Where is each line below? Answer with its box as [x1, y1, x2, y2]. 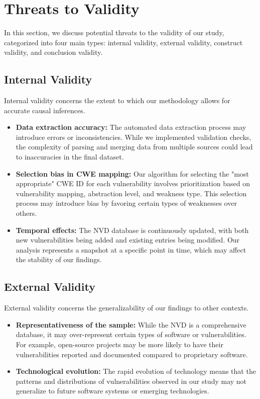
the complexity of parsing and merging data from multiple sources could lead [16, 141, 253, 152]
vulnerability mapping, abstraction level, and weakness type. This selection [16, 188, 247, 198]
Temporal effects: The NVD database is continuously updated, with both [16, 224, 249, 235]
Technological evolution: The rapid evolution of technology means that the [16, 366, 256, 376]
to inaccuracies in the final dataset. [16, 151, 124, 162]
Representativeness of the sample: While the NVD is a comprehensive [16, 319, 246, 330]
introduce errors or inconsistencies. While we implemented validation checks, [16, 131, 251, 142]
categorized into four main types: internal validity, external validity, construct [4, 37, 243, 47]
